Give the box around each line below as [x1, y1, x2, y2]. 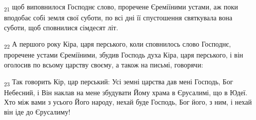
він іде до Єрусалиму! [4, 106, 71, 117]
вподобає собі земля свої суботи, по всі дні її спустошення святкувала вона [4, 12, 233, 23]
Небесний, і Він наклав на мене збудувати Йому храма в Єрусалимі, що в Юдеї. [4, 87, 248, 97]
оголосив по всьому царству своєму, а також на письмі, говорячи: [4, 60, 203, 70]
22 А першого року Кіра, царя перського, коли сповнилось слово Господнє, [4, 39, 231, 51]
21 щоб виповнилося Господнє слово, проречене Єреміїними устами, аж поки [4, 1, 238, 13]
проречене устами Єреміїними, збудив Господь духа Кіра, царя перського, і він [4, 50, 244, 60]
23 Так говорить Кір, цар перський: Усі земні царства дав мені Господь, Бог [4, 76, 233, 88]
